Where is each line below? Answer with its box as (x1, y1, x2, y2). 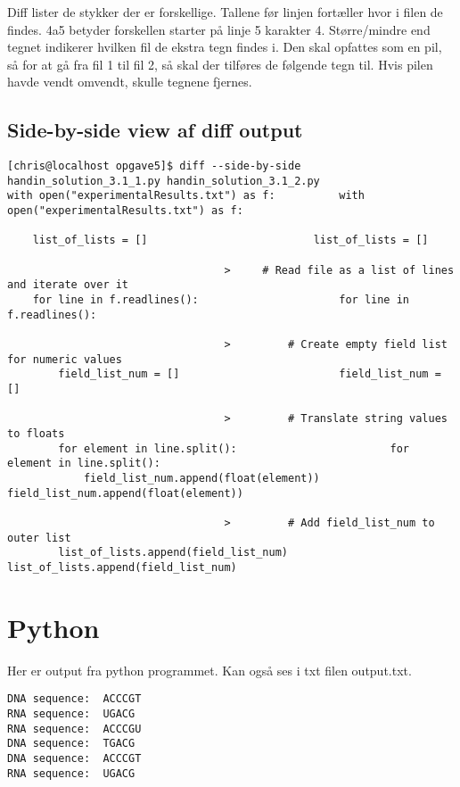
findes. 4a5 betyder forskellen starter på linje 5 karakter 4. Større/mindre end (7, 20, 431, 38)
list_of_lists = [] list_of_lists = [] (32, 234, 429, 247)
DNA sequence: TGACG (7, 737, 136, 750)
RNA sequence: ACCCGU (7, 722, 142, 735)
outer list (7, 531, 71, 544)
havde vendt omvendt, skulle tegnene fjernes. (7, 72, 252, 91)
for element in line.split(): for (58, 442, 410, 455)
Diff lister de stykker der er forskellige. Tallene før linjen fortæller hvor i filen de (7, 3, 443, 21)
